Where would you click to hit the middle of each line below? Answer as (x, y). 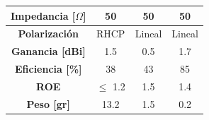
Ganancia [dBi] (48, 51)
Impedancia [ (43, 15)
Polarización (49, 34)
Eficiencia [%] (48, 69)
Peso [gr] (48, 103)
